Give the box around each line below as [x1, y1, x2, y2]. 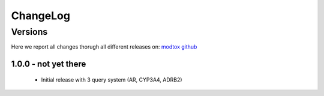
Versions [11, 26, 48, 37]
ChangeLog [11, 9, 70, 22]
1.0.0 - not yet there [11, 59, 86, 69]
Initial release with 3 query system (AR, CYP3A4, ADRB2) [41, 76, 182, 83]
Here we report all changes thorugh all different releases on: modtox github [11, 43, 197, 50]
